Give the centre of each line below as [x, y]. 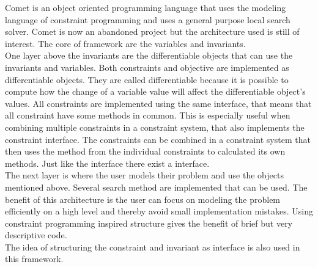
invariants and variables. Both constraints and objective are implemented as [147, 67]
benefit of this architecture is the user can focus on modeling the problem [143, 199]
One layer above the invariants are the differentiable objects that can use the [149, 55]
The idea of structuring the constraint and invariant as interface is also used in [153, 247]
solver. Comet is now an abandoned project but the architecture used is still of [152, 31]
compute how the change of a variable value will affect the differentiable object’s [155, 91]
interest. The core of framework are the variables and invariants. [125, 43]
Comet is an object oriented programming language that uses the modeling [146, 7]
